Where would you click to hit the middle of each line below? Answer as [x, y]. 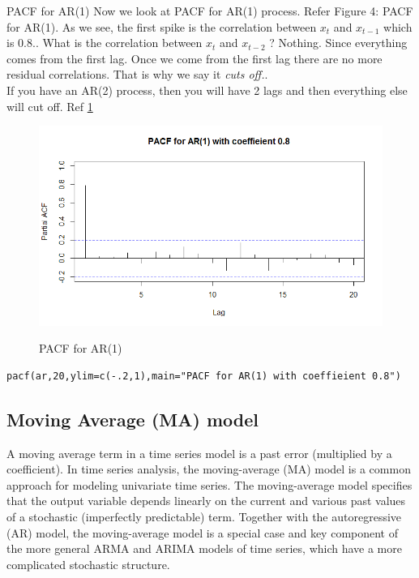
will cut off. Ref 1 [50, 106]
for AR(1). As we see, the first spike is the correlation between [162, 26]
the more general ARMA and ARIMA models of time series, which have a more [204, 548]
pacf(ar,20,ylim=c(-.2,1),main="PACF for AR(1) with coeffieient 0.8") [204, 376]
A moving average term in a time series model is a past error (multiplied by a [199, 453]
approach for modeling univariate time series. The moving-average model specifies [209, 484]
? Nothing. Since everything [338, 43]
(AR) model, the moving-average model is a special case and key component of [203, 532]
